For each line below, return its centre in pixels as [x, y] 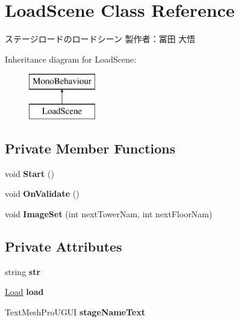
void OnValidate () [42, 194]
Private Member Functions [90, 148]
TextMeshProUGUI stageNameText [75, 311]
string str [23, 271]
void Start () [29, 173]
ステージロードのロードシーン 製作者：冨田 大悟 [100, 39]
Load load [24, 292]
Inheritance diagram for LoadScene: [71, 59]
